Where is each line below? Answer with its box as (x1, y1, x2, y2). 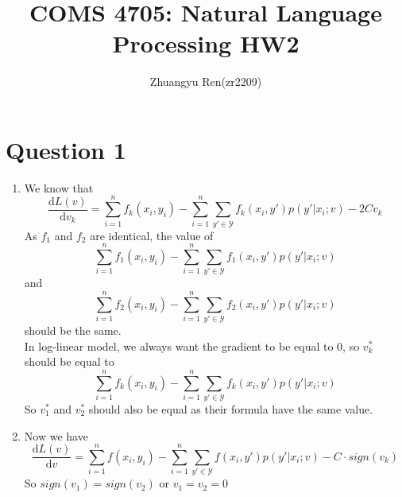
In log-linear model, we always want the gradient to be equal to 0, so (24, 337, 360, 354)
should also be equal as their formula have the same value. (88, 400, 373, 417)
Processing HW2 (112, 27, 300, 60)
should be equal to (24, 353, 114, 370)
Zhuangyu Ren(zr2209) (149, 73, 262, 90)
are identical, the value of (90, 227, 214, 243)
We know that (24, 179, 94, 196)
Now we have (24, 427, 88, 444)
